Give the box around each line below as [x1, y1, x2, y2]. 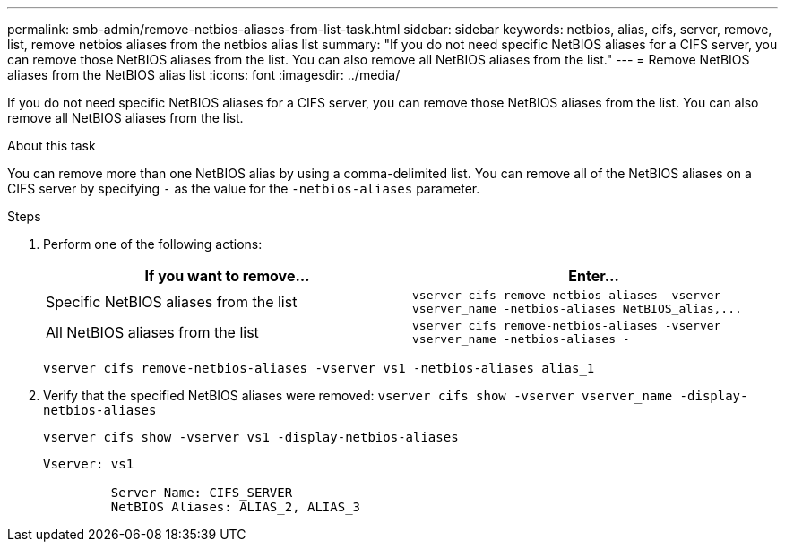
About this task [7, 138, 96, 153]
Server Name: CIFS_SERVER [110, 485, 293, 500]
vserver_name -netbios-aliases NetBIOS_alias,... [412, 302, 742, 315]
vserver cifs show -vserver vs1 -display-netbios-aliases [43, 430, 459, 444]
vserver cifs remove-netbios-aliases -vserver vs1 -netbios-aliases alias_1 [43, 361, 595, 375]
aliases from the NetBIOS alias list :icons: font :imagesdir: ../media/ [7, 67, 401, 82]
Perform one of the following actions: [43, 236, 263, 252]
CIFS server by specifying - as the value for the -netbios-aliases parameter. [7, 181, 480, 196]
